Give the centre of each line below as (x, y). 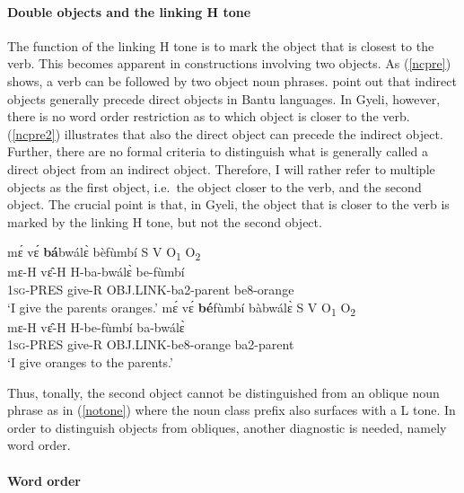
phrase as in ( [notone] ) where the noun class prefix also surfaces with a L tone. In (232, 410)
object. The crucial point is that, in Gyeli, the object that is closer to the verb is (228, 204)
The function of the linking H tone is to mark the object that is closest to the (221, 45)
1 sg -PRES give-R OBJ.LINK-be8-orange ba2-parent (151, 344)
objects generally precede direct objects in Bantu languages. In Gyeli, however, (224, 98)
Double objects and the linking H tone (129, 11)
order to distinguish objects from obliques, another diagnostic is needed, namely (227, 427)
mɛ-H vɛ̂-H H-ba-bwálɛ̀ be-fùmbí (96, 272)
